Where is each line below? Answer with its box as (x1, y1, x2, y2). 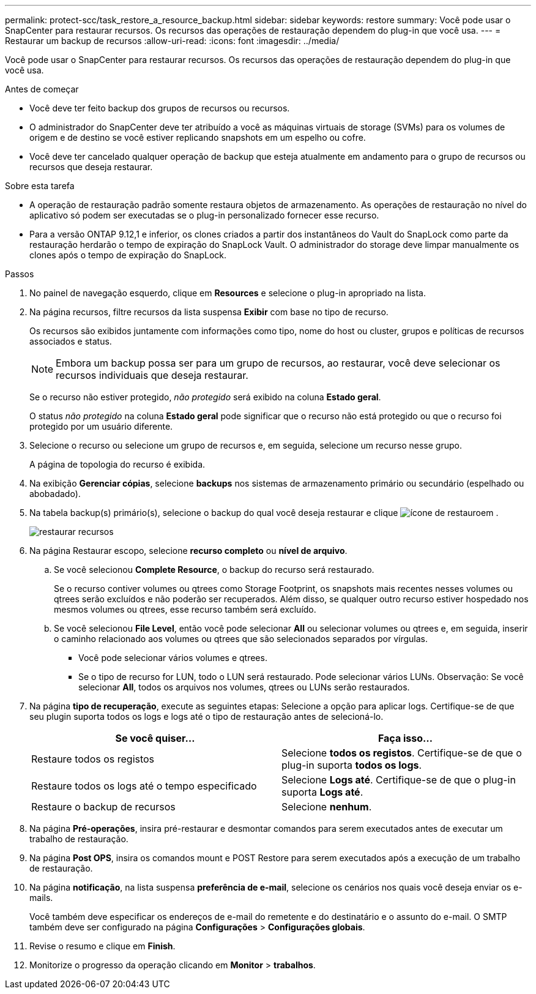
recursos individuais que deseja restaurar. (56, 369, 248, 381)
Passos (5, 269, 34, 279)
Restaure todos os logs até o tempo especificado (31, 780, 257, 792)
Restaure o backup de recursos (31, 801, 176, 813)
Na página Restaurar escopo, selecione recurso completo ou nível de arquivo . (29, 545, 348, 556)
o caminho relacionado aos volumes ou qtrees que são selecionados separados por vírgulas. (54, 633, 428, 644)
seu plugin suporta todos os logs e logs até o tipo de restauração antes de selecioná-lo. (29, 711, 384, 722)
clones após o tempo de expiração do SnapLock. (29, 250, 227, 260)
